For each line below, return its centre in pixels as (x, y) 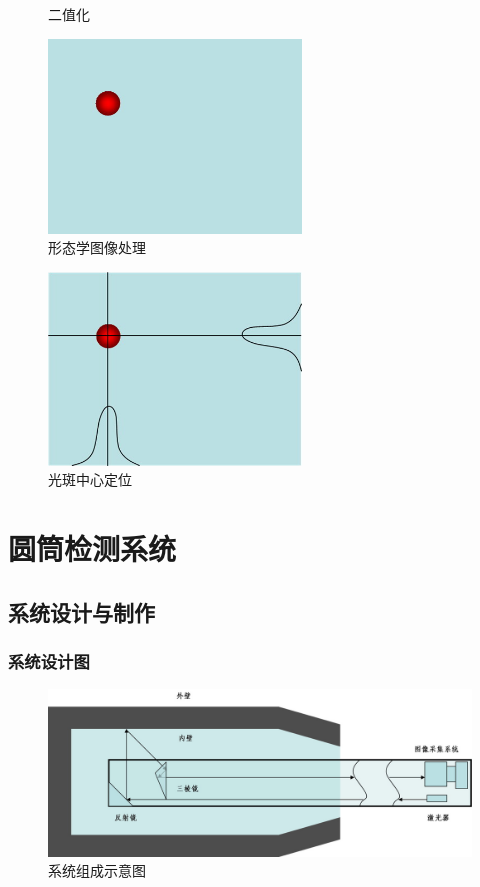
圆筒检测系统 (92, 548)
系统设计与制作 (81, 611)
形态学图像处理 (97, 247)
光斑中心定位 (90, 479)
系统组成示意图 (97, 870)
